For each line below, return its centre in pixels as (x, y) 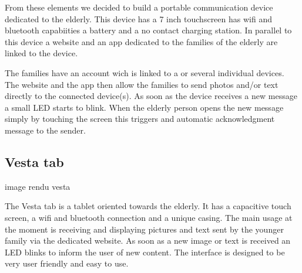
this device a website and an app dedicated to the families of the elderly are (141, 41)
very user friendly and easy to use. (67, 263)
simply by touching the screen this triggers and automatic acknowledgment (140, 119)
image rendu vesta (38, 186)
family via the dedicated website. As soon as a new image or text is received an (148, 240)
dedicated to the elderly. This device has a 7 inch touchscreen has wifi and (138, 18)
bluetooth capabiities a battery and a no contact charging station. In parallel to (148, 30)
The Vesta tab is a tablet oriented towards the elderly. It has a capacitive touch (148, 206)
